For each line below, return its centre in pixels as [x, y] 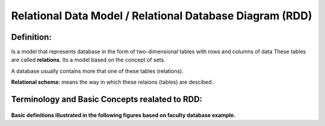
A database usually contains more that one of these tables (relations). [97, 71]
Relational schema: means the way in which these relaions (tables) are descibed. [112, 82]
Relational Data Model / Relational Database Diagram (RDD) [162, 16]
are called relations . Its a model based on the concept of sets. [88, 60]
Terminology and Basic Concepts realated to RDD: [107, 99]
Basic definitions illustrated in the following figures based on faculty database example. [123, 115]
